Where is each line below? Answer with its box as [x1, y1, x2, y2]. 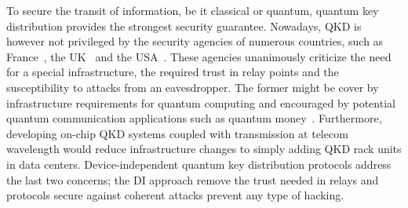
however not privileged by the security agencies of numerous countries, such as [6, 33, 384, 49]
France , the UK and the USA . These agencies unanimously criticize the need [6, 48, 392, 64]
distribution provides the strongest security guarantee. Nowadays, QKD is [6, 17, 362, 34]
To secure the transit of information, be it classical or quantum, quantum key [6, 2, 379, 18]
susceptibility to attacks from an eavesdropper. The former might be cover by [6, 78, 379, 95]
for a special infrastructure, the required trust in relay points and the [6, 64, 339, 80]
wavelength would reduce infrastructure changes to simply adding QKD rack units [6, 140, 402, 157]
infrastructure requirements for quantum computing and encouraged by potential [6, 94, 395, 111]
